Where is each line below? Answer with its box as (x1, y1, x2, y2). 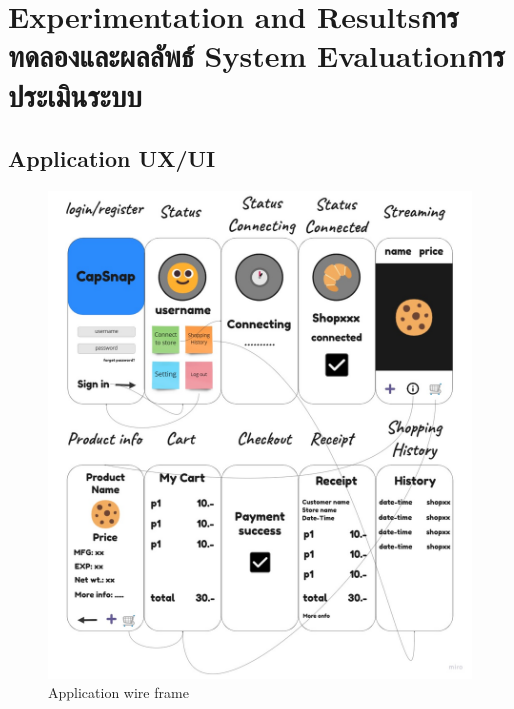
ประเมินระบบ (8, 74, 142, 115)
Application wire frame (48, 682, 189, 703)
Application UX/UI (8, 143, 216, 174)
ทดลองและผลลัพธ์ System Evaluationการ (8, 35, 505, 76)
